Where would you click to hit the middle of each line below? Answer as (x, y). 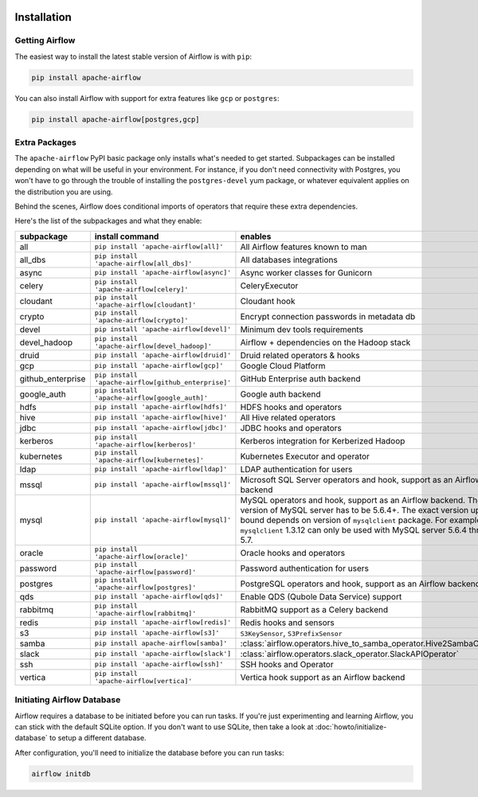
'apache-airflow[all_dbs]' (143, 263)
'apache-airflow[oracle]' (141, 556)
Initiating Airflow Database (68, 700)
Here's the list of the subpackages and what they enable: (108, 221)
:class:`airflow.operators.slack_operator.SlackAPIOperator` (350, 654)
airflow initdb (61, 774)
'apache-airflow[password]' (145, 572)
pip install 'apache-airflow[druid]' (163, 356)
